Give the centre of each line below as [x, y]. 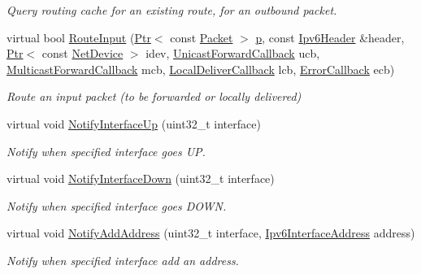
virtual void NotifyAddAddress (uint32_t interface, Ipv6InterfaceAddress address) [211, 233]
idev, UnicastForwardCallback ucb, [233, 53]
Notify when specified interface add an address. [123, 260]
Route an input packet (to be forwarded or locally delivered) [154, 96]
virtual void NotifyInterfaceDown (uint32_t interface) [141, 178]
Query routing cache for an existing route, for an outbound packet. [172, 10]
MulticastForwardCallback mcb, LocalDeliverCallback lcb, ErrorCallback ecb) [201, 69]
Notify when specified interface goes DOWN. [117, 205]
